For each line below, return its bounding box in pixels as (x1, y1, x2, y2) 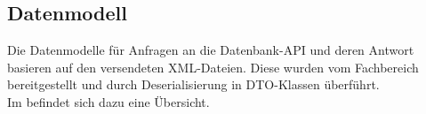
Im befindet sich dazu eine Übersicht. (7, 92, 210, 110)
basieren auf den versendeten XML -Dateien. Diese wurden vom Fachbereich (7, 57, 419, 76)
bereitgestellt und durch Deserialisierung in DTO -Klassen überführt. (7, 75, 380, 94)
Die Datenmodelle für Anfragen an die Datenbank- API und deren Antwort (7, 41, 414, 59)
